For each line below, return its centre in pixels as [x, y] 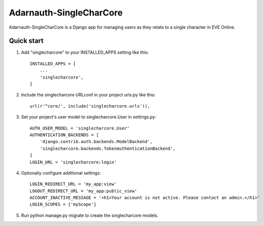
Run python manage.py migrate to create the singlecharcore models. [90, 215]
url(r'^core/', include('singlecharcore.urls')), [90, 106]
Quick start [26, 41]
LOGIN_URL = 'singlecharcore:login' [73, 162]
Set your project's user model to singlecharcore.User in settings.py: [89, 117]
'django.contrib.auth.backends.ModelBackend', [96, 142]
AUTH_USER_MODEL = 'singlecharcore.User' [80, 128]
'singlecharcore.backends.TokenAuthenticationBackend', [107, 148]
